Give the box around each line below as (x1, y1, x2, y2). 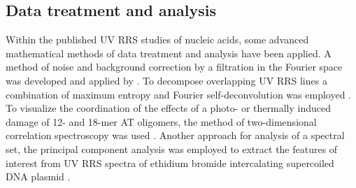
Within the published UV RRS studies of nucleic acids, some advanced (6, 32, 309, 47)
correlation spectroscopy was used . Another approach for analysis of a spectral (6, 128, 345, 143)
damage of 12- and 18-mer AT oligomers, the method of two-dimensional (6, 114, 317, 129)
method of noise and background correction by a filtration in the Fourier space (6, 59, 343, 74)
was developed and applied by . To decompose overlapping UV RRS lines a (6, 73, 327, 87)
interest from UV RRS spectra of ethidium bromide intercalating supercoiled (6, 155, 334, 170)
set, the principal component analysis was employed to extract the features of (6, 141, 338, 156)
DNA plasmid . (6, 169, 71, 184)
